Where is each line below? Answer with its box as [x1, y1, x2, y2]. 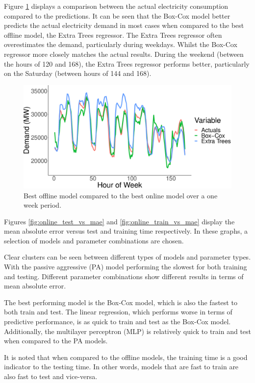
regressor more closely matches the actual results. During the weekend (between [4, 48, 244, 59]
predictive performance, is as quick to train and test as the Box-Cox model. [4, 316, 231, 327]
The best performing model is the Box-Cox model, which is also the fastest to [4, 297, 237, 307]
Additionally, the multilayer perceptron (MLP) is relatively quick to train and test [4, 326, 252, 336]
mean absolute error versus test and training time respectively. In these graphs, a [4, 226, 248, 236]
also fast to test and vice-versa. [4, 371, 98, 382]
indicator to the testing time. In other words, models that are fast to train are [4, 361, 239, 372]
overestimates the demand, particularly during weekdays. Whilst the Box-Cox [4, 39, 237, 49]
